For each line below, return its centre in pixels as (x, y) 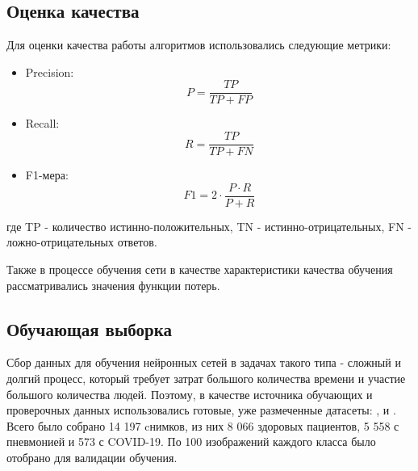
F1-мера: (47, 175)
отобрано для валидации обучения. (92, 457)
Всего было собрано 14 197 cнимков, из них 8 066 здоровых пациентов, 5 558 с (203, 425)
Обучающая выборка (89, 328)
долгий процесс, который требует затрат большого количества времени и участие (206, 378)
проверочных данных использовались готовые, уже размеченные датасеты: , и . (201, 410)
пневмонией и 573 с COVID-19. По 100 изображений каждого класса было (191, 442)
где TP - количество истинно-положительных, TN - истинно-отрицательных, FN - (209, 226)
